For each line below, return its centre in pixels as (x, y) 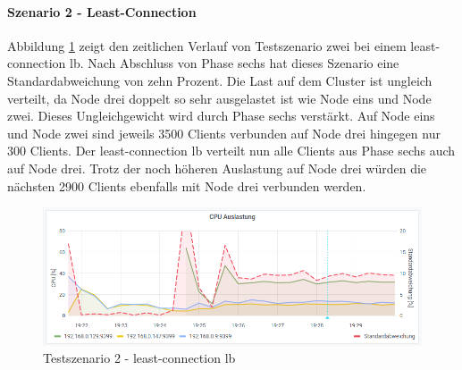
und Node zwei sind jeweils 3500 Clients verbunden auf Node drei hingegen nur (224, 133)
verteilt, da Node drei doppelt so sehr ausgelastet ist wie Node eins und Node (219, 98)
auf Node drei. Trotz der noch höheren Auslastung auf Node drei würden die (217, 168)
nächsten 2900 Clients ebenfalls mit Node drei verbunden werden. (187, 185)
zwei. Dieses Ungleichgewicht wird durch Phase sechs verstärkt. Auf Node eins (221, 116)
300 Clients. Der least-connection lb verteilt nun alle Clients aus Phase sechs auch (231, 151)
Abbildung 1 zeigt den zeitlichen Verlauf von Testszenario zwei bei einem (207, 45)
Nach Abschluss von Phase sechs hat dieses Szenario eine (244, 63)
